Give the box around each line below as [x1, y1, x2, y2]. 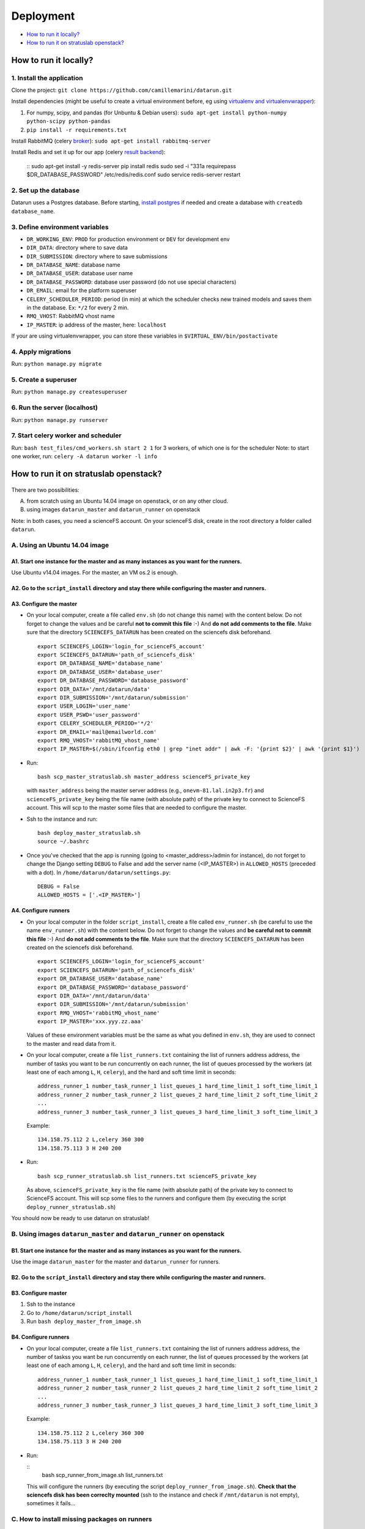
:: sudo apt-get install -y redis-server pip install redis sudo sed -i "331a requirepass [26, 162, 237, 169]
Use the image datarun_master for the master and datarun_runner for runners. [11, 1258, 220, 1265]
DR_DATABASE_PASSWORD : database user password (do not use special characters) [26, 278, 237, 286]
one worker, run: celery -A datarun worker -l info [11, 453, 158, 460]
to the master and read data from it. [26, 1040, 116, 1047]
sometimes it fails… [26, 1500, 76, 1507]
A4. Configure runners [11, 907, 70, 914]
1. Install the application [11, 73, 83, 82]
